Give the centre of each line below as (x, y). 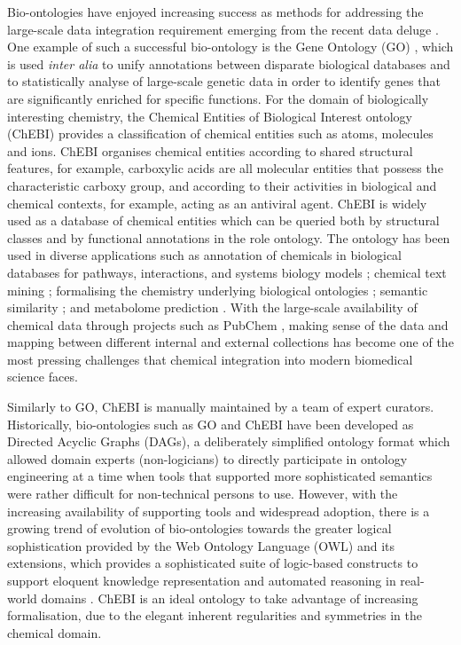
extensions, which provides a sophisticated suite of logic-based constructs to (213, 563)
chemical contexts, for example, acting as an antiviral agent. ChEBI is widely (217, 203)
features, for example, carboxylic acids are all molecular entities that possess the (225, 168)
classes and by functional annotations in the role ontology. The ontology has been (229, 237)
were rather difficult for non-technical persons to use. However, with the (203, 494)
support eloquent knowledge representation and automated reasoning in (202, 580)
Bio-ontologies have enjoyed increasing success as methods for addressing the (215, 12)
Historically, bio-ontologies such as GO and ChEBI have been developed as (211, 424)
